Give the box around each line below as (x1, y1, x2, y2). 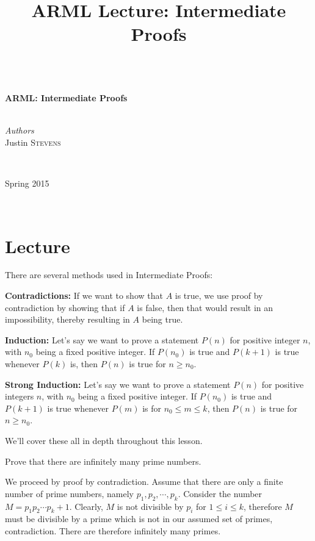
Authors (5, 124, 34, 137)
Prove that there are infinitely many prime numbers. (5, 454, 201, 467)
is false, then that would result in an (137, 301, 273, 313)
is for (142, 401, 161, 414)
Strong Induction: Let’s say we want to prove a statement (5, 378, 231, 390)
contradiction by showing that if (5, 301, 125, 313)
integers (5, 390, 34, 403)
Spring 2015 (5, 177, 49, 190)
